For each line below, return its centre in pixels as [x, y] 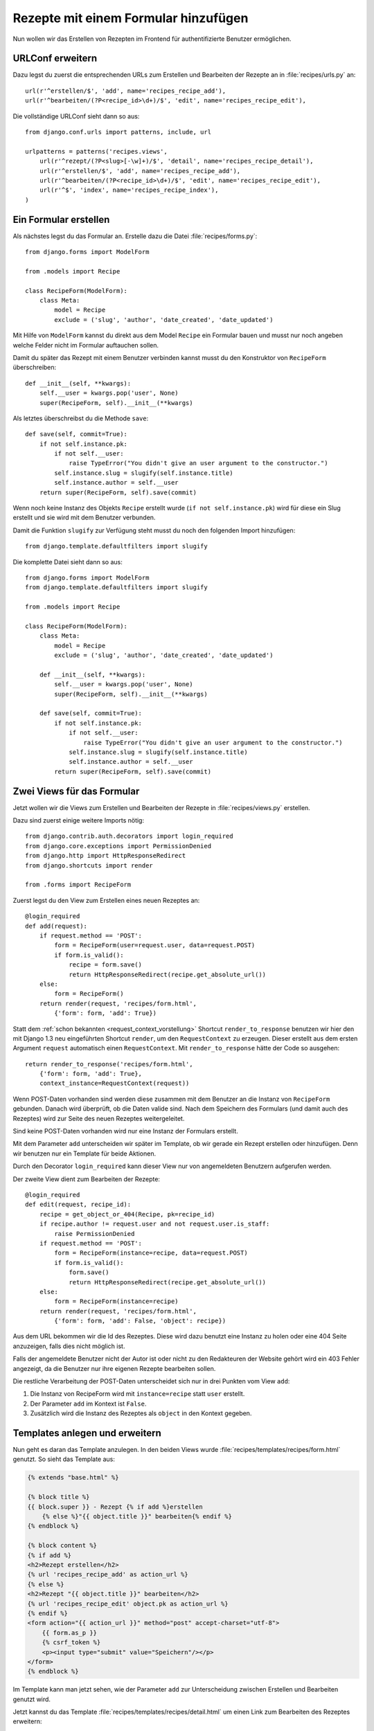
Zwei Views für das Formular [76, 791]
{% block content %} [62, 1545]
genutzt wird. [32, 1699]
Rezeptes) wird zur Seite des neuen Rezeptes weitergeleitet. [99, 1118]
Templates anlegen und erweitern [87, 1433]
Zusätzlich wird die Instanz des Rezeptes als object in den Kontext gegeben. [141, 1413]
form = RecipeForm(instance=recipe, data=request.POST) [151, 1253]
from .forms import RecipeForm [78, 885]
